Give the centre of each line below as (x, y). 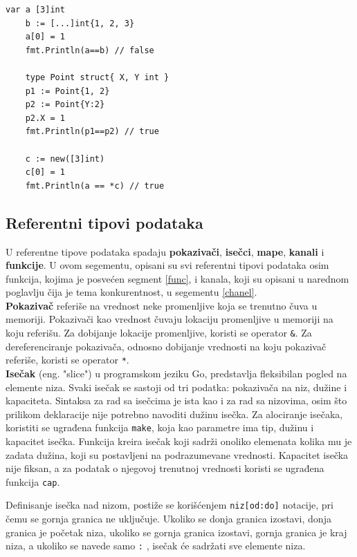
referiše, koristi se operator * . (67, 360)
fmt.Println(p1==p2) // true (92, 132)
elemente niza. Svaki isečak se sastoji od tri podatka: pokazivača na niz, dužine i (176, 387)
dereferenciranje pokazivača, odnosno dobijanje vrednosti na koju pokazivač (166, 346)
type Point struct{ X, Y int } (97, 77)
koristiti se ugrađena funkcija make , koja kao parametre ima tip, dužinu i (160, 427)
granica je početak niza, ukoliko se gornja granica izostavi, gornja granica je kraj (176, 532)
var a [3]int (35, 10)
